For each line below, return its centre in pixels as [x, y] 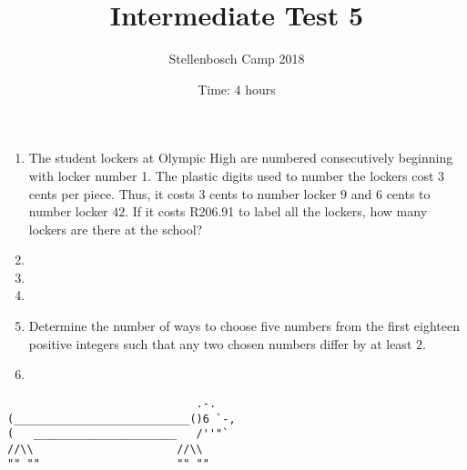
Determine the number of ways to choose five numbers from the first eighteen [244, 326]
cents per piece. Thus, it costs [112, 193]
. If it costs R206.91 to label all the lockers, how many [276, 211]
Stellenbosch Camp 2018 [237, 59]
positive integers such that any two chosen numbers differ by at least [220, 343]
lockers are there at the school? [116, 229]
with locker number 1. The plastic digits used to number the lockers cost [231, 175]
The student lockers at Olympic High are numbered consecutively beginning [241, 158]
